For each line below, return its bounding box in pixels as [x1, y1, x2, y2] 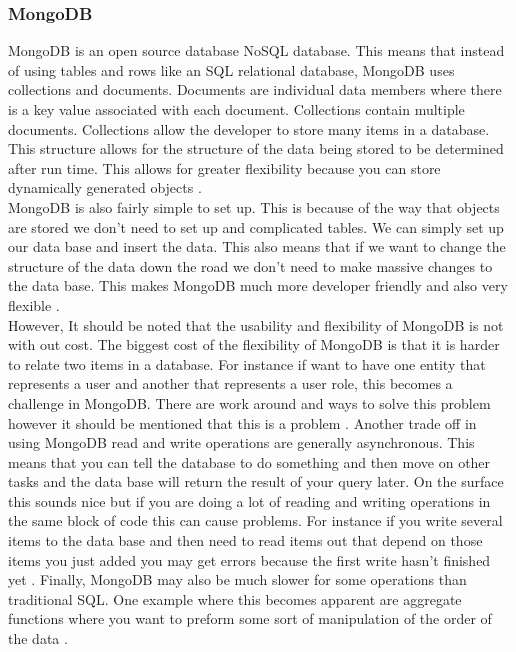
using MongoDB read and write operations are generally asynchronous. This [8, 432, 475, 453]
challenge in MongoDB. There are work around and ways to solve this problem [8, 392, 491, 413]
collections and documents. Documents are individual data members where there [8, 79, 502, 100]
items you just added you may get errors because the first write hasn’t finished [8, 549, 491, 570]
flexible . [8, 294, 60, 315]
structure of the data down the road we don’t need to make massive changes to [8, 255, 493, 276]
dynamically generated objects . [8, 177, 202, 198]
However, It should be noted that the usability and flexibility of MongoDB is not [8, 314, 504, 335]
